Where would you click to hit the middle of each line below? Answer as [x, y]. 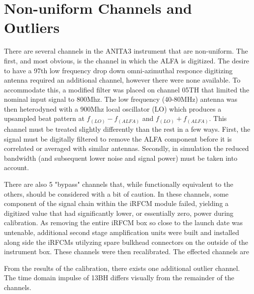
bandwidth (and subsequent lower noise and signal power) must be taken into [121, 158]
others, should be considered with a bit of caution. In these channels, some [116, 193]
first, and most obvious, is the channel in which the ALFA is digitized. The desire [127, 60]
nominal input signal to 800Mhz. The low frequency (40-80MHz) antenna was [121, 99]
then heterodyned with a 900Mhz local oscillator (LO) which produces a [113, 108]
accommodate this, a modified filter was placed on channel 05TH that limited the [127, 89]
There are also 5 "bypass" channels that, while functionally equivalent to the [119, 184]
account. [16, 167]
